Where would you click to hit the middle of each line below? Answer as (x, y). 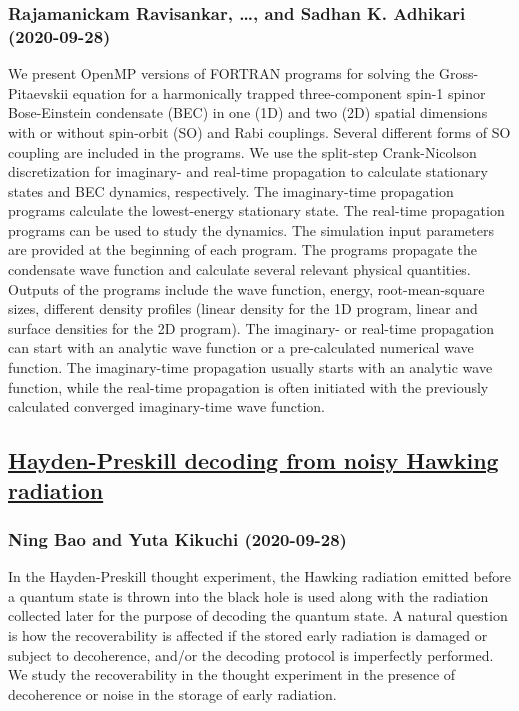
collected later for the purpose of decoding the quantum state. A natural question (258, 615)
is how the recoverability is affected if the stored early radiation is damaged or (248, 635)
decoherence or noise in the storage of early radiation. (172, 693)
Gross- (459, 73)
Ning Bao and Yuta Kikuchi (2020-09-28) (177, 538)
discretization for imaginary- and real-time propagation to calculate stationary (248, 171)
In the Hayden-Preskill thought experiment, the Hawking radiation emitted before (259, 576)
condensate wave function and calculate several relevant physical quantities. (239, 269)
